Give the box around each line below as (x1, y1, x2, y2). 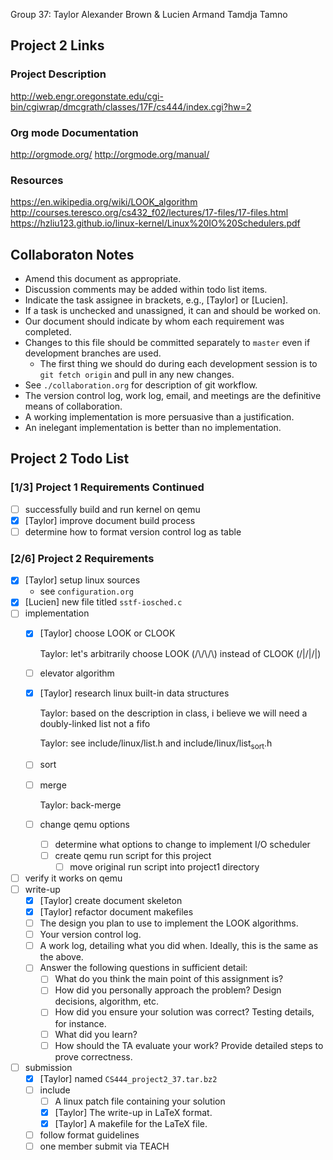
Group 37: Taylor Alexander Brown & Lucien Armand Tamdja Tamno (10, 9, 288, 20)
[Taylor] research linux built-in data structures (39, 687, 230, 699)
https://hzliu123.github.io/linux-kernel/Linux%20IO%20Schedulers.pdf (10, 217, 301, 229)
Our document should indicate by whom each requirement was (24, 315, 285, 328)
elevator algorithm (39, 667, 115, 679)
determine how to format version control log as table (24, 525, 242, 538)
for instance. (54, 1017, 107, 1029)
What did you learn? (54, 1028, 138, 1040)
